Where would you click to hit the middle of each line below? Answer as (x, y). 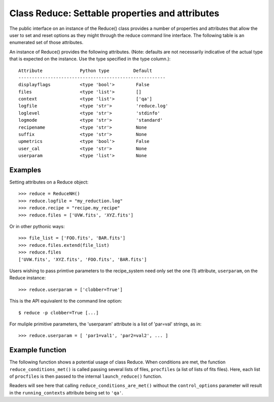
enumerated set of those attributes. (46, 43)
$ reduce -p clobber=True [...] (59, 313)
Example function (38, 350)
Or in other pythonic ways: (37, 227)
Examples (25, 170)
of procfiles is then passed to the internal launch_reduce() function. (86, 376)
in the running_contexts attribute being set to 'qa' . (66, 392)
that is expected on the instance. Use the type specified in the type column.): (90, 59)
